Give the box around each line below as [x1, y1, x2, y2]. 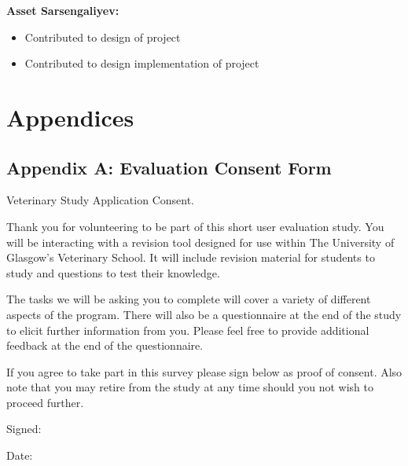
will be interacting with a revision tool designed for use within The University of [6, 233, 395, 250]
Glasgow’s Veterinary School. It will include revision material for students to [6, 249, 375, 266]
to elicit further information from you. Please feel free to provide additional [6, 321, 369, 338]
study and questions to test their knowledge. [6, 264, 220, 281]
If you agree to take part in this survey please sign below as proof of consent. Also [6, 363, 402, 380]
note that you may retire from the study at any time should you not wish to [6, 379, 374, 395]
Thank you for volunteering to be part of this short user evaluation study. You [6, 218, 384, 234]
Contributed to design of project [24, 28, 181, 45]
